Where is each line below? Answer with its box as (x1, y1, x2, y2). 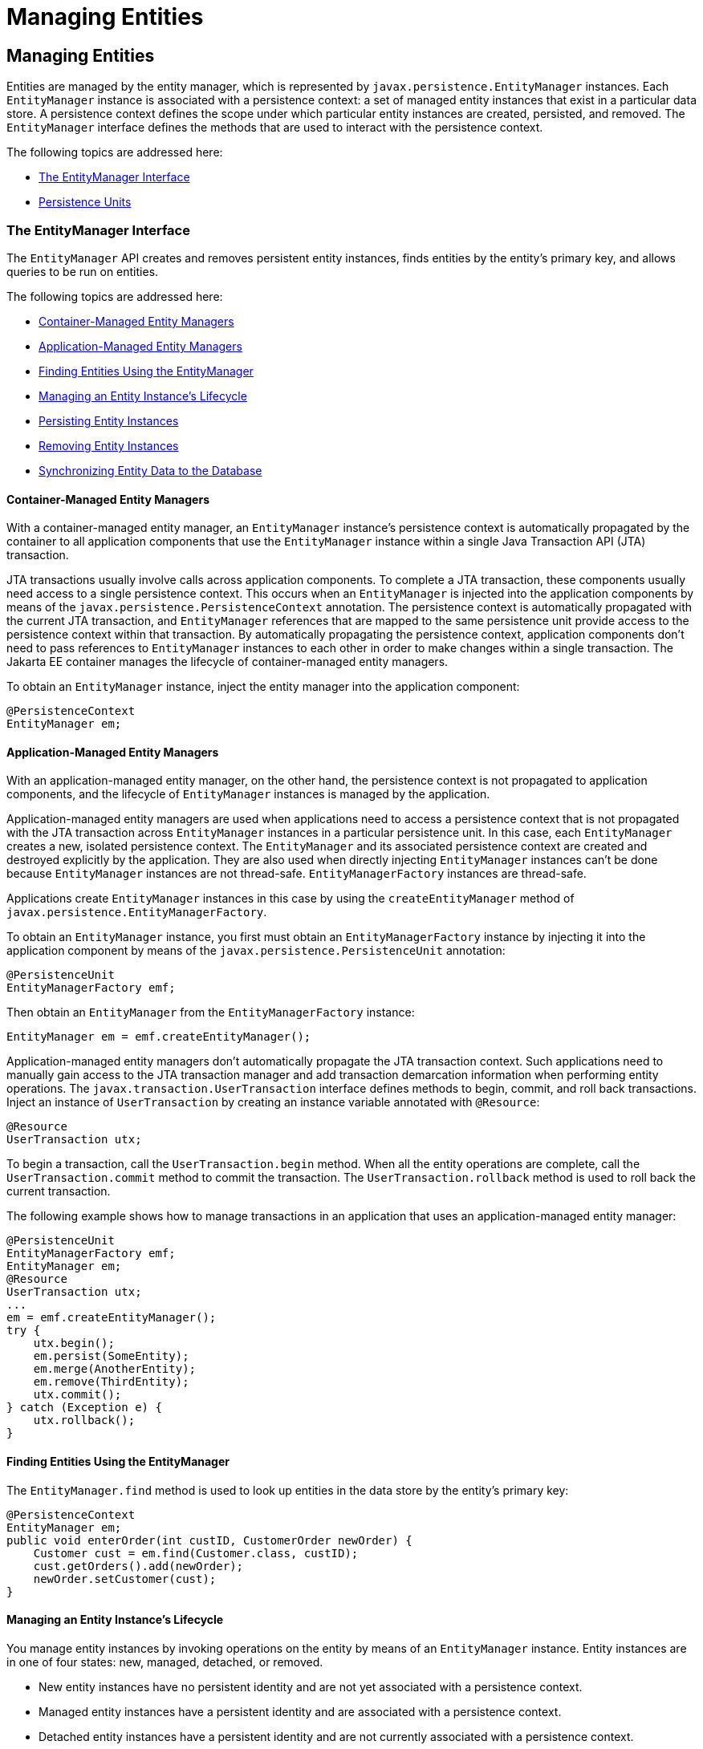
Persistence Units (39, 195, 132, 209)
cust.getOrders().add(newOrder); (33, 1559, 244, 1572)
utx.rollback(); (33, 1414, 136, 1427)
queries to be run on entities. (6, 264, 159, 278)
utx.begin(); (33, 1337, 115, 1350)
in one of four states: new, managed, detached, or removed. (6, 1654, 323, 1669)
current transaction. (6, 1184, 111, 1199)
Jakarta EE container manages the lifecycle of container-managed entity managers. (6, 655, 449, 669)
